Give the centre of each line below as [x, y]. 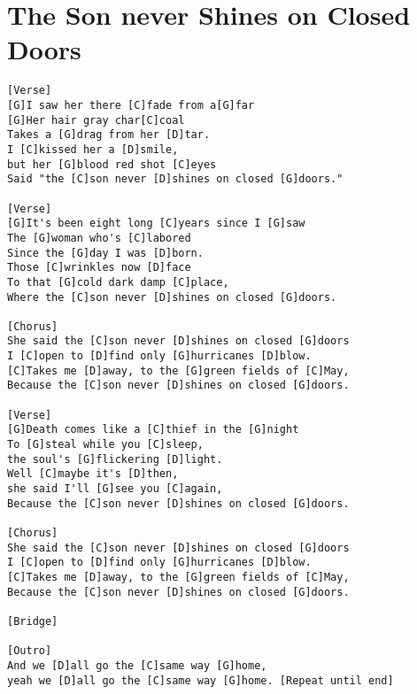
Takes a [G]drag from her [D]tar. [109, 135]
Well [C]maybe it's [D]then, [93, 474]
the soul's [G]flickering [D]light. [115, 459]
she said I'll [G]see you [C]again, [115, 489]
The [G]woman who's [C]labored [99, 238]
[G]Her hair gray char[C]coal [96, 120]
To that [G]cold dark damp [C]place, [118, 282]
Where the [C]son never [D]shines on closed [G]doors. [172, 297]
